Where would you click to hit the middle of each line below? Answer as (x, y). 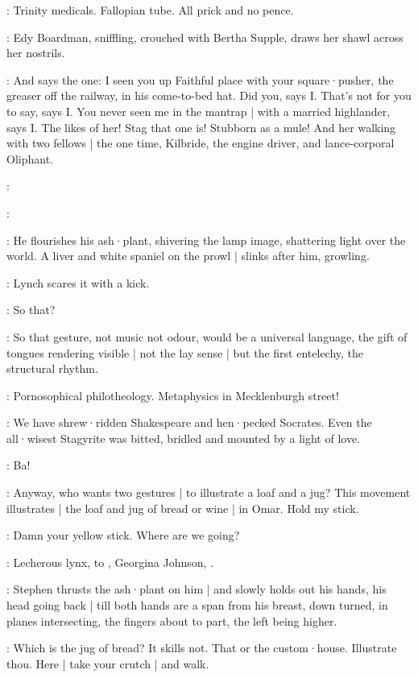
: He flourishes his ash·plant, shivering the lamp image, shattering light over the (206, 240)
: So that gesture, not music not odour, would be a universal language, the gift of (207, 336)
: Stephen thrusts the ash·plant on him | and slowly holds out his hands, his (197, 589)
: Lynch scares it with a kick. (78, 282)
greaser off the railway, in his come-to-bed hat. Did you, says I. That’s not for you (209, 95)
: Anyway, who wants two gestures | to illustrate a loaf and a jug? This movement (209, 492)
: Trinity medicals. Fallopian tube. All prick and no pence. (150, 10)
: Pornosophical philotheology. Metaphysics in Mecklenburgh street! (173, 395)
